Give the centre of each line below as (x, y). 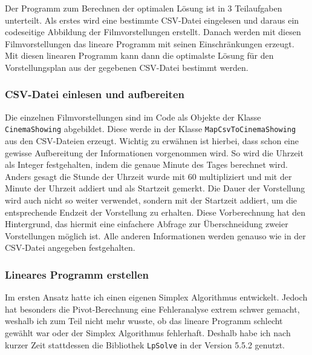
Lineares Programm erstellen (77, 274)
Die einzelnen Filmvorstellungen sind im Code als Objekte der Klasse (133, 117)
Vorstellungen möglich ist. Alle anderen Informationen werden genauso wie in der (155, 235)
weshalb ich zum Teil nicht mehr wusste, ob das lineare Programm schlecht (144, 321)
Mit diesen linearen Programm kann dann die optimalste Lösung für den (139, 55)
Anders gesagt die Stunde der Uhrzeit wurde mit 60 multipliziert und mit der (148, 176)
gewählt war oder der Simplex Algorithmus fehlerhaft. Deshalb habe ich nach (148, 332)
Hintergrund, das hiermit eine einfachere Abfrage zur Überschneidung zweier (147, 224)
